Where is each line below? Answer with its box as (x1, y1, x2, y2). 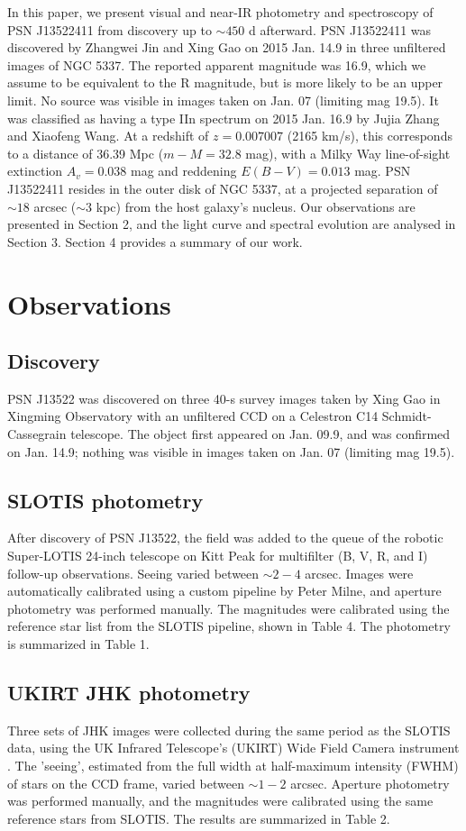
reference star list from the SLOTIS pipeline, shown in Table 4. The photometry (7, 616, 451, 635)
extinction (7, 161, 63, 180)
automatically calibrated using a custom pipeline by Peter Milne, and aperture (7, 581, 442, 600)
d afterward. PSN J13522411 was (249, 20, 432, 39)
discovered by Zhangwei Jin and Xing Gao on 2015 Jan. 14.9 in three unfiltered (7, 38, 446, 57)
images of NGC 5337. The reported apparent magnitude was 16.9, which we (7, 55, 426, 74)
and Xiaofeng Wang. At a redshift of (7, 126, 209, 145)
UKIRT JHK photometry (7, 679, 251, 707)
